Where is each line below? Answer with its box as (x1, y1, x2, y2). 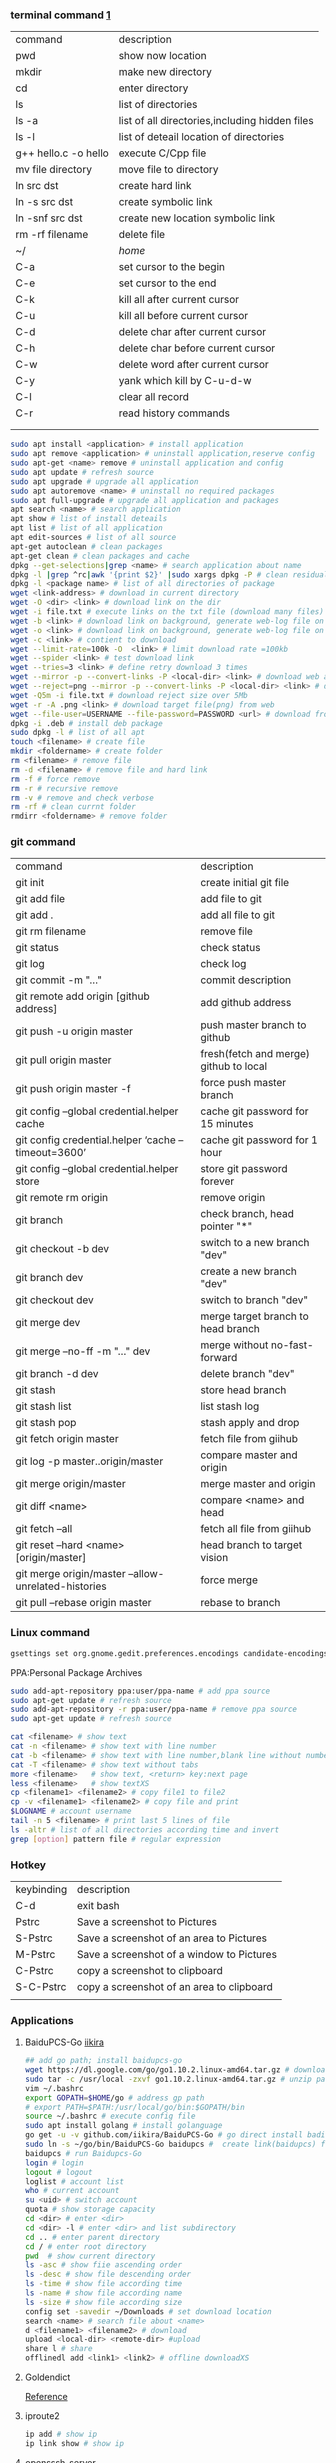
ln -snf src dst (15, 211, 83, 225)
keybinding (15, 1882, 68, 1896)
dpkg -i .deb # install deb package (10, 718, 163, 728)
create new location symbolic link (118, 211, 276, 225)
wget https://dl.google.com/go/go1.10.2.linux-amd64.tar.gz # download (24, 2065, 330, 2075)
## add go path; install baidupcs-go (24, 2056, 183, 2066)
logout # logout (24, 2167, 93, 2177)
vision (199, 1551, 229, 1565)
